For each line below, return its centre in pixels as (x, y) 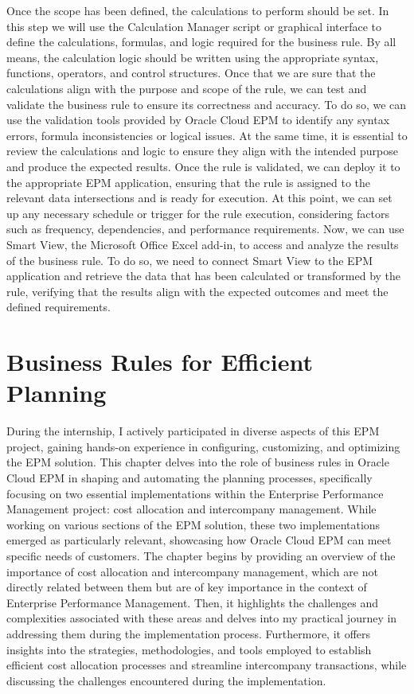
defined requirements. (59, 307)
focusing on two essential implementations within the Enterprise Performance (195, 493)
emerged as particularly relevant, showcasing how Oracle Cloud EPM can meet (199, 540)
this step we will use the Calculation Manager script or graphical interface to (194, 26)
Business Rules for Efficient (160, 362)
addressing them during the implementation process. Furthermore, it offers (189, 633)
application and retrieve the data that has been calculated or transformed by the (204, 276)
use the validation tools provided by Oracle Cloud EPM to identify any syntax (198, 120)
